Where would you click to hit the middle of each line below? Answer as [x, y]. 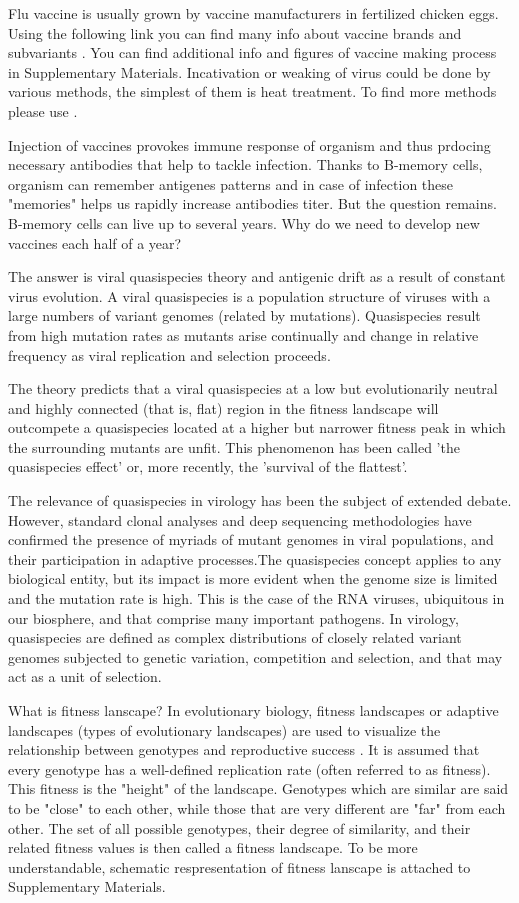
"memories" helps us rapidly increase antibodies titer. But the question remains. [252, 203]
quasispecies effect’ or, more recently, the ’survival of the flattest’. [208, 466]
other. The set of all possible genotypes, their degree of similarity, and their [239, 827]
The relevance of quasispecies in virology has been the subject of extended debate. [260, 500]
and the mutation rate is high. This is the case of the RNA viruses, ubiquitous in [256, 598]
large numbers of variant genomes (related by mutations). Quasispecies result [244, 315]
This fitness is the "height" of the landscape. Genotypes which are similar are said [258, 788]
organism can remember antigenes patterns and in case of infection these [231, 183]
